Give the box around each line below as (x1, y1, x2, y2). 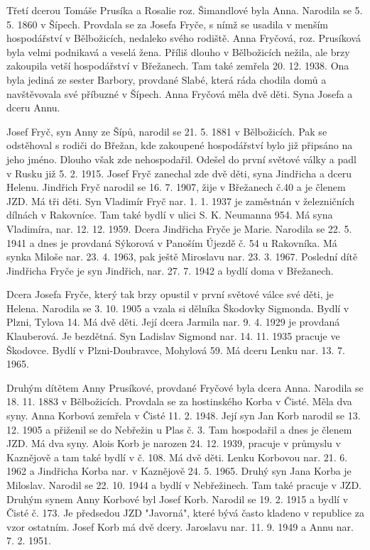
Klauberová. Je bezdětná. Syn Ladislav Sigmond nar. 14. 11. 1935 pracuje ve (6, 329, 340, 343)
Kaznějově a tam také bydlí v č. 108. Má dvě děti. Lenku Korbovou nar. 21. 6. (6, 449, 348, 464)
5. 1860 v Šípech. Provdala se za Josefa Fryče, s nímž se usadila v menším (6, 16, 328, 31)
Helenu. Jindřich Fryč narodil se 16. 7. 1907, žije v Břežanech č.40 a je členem (6, 180, 346, 194)
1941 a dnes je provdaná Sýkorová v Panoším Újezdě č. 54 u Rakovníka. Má (6, 235, 337, 250)
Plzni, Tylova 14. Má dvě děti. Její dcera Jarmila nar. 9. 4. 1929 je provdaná (6, 314, 340, 329)
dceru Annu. (6, 100, 60, 115)
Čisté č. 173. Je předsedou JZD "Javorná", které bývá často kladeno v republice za (6, 505, 364, 520)
